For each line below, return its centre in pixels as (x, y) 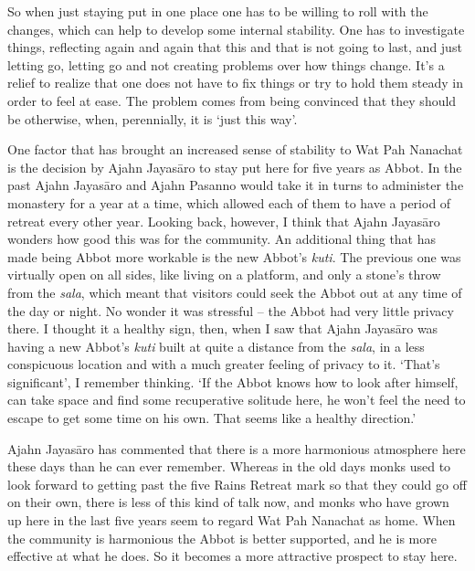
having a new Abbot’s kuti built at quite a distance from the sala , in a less (216, 346)
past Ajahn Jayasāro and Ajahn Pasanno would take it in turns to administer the (236, 185)
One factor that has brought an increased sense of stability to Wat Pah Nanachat (235, 149)
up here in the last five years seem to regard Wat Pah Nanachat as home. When (232, 520)
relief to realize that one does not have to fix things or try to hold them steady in (235, 83)
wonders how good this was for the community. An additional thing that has (222, 239)
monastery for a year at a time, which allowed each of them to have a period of (229, 202)
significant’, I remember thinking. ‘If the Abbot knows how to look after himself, (233, 381)
